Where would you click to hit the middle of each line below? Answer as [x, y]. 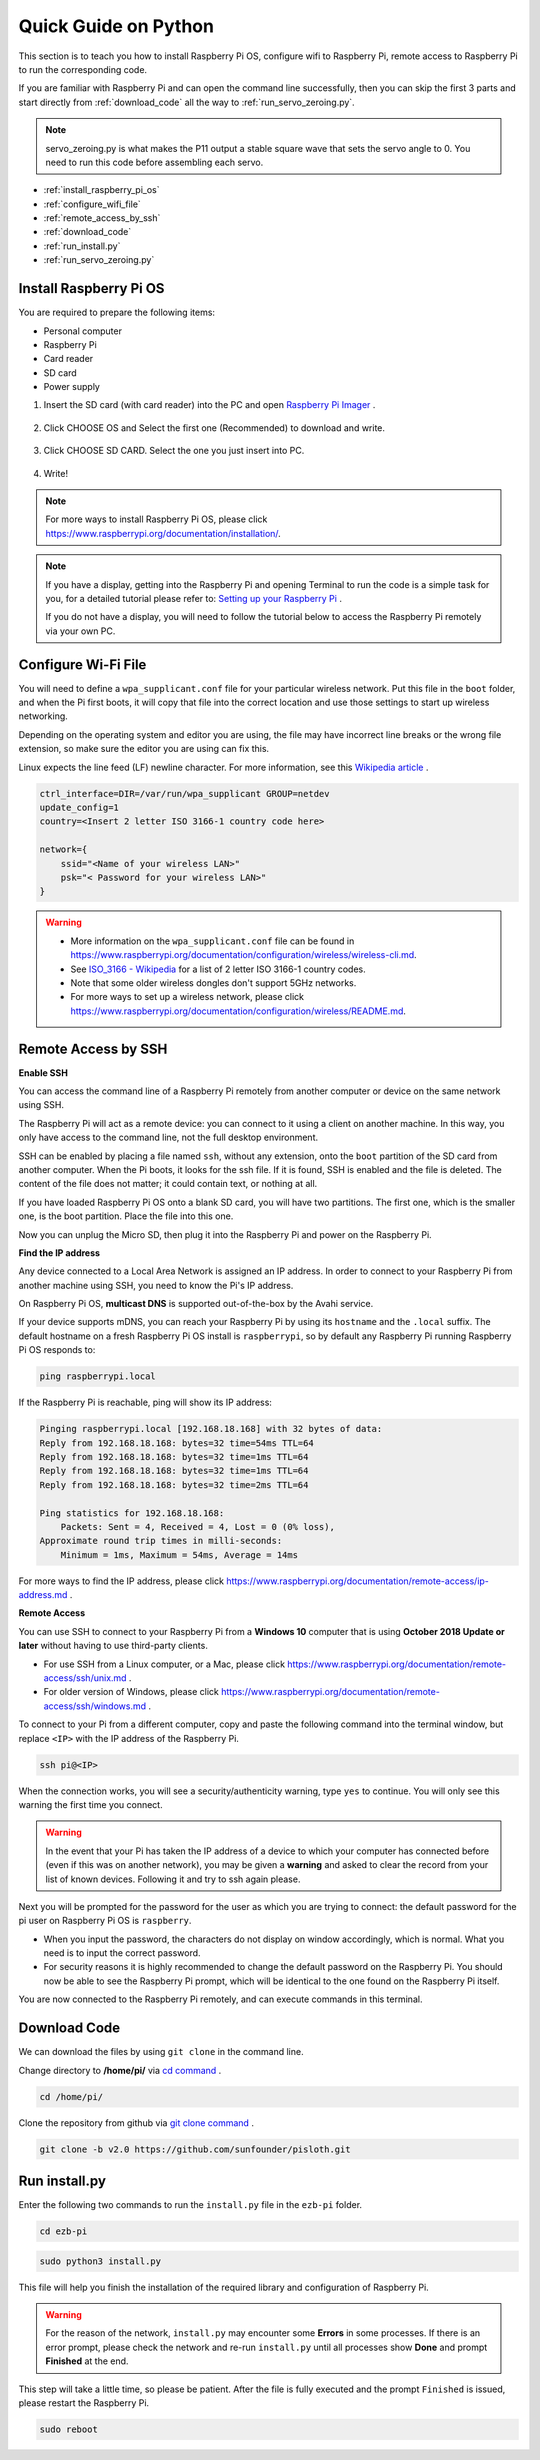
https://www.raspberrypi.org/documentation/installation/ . [163, 533]
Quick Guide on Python [116, 26]
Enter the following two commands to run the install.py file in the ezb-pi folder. [190, 2204]
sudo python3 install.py [100, 2261]
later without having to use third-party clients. [113, 1646]
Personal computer [82, 331]
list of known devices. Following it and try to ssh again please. [173, 1879]
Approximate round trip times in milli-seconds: [161, 1541]
